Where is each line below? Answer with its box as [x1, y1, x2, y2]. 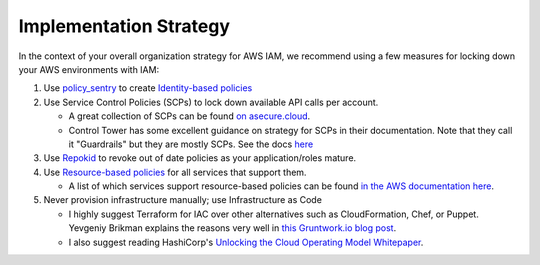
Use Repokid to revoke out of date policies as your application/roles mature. [43, 152, 357, 164]
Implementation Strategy [18, 15, 230, 37]
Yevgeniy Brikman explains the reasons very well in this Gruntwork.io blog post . [68, 222, 397, 234]
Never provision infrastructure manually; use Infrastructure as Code [43, 194, 322, 206]
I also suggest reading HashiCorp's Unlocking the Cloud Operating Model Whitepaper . [68, 236, 424, 248]
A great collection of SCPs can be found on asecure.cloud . [68, 110, 311, 122]
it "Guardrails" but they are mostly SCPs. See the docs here [68, 138, 314, 150]
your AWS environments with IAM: [18, 63, 160, 75]
